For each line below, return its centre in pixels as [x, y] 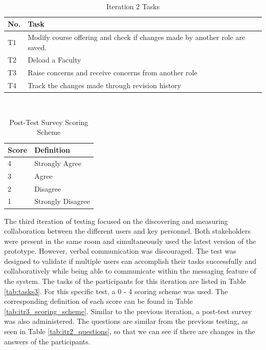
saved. [37, 47]
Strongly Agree [58, 163]
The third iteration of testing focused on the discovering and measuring [116, 221]
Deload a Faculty [54, 60]
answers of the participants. [47, 341]
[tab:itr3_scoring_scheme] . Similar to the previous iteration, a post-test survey [128, 311]
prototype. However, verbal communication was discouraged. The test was [120, 251]
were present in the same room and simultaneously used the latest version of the [130, 241]
